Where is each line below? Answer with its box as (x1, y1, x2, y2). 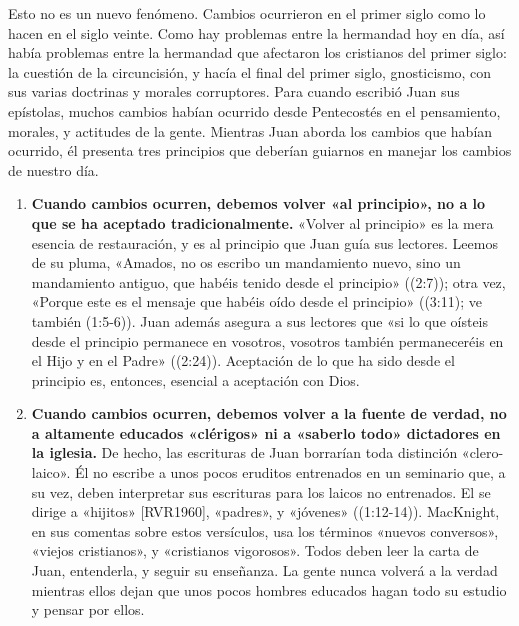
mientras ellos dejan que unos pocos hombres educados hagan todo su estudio (31, 579, 507, 600)
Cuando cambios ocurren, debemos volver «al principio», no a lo (31, 193, 486, 214)
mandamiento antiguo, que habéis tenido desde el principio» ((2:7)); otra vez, (31, 271, 506, 292)
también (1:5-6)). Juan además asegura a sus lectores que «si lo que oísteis (31, 310, 489, 331)
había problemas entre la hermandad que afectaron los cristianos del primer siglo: (8, 42, 507, 63)
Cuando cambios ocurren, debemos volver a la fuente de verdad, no (31, 403, 507, 424)
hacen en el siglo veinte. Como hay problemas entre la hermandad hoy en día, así (8, 22, 505, 43)
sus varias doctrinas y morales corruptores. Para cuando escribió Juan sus (8, 81, 460, 102)
